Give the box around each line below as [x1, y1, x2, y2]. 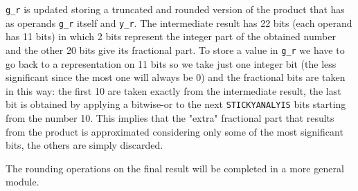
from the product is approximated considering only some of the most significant [6, 124, 343, 138]
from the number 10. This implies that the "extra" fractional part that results [6, 111, 334, 125]
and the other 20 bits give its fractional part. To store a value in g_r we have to [6, 42, 345, 57]
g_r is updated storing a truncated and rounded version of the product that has [6, 2, 345, 16]
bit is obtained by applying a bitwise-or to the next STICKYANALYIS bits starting [6, 97, 346, 111]
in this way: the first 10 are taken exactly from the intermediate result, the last [6, 83, 341, 98]
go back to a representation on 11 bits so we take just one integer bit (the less [6, 56, 337, 71]
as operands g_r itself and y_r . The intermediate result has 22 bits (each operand [6, 15, 352, 30]
